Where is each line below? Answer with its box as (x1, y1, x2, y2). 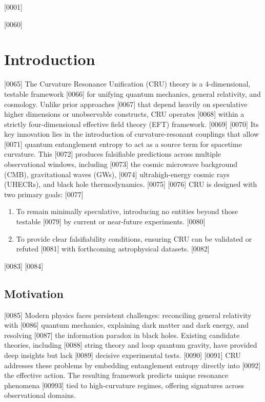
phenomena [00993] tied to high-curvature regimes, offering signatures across (4, 379, 244, 390)
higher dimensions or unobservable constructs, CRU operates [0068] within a (4, 109, 244, 119)
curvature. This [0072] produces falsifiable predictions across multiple (4, 149, 221, 159)
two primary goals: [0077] (4, 188, 84, 199)
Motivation (4, 285, 64, 301)
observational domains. (4, 390, 76, 400)
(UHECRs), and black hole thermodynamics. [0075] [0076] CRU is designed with (4, 179, 257, 189)
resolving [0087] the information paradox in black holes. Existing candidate (4, 329, 240, 340)
